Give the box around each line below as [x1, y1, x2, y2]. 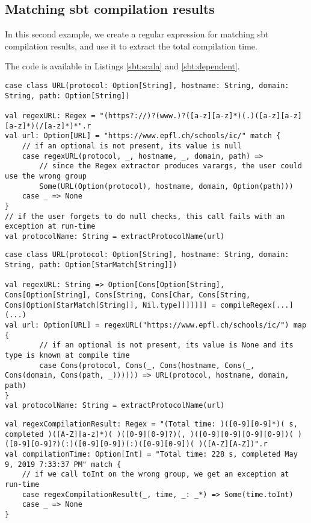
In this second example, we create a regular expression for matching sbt [5, 28, 269, 40]
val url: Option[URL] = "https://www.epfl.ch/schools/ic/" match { [5, 132, 281, 141]
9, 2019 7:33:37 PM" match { [5, 460, 122, 469]
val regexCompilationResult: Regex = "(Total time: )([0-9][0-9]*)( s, [5, 419, 298, 428]
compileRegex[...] [220, 300, 294, 309]
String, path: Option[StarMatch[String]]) [5, 261, 177, 270]
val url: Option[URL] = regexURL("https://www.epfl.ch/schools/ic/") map [5, 321, 307, 330]
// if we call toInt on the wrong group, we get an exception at [22, 470, 289, 479]
